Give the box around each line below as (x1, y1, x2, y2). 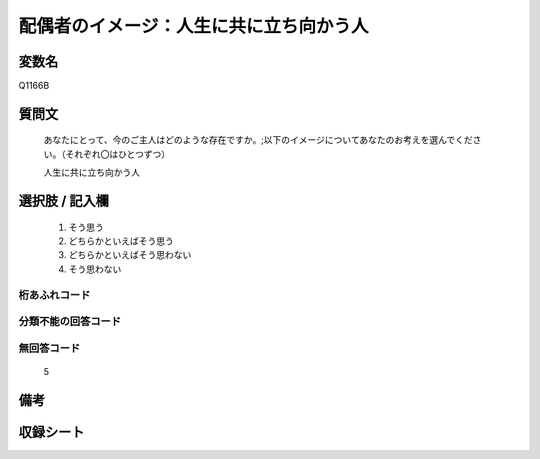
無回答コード (18, 341, 81, 355)
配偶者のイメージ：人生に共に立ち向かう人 (18, 15, 369, 37)
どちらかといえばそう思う (68, 235, 174, 247)
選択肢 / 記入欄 (18, 193, 110, 210)
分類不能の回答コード (18, 315, 122, 329)
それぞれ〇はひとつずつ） (65, 148, 171, 160)
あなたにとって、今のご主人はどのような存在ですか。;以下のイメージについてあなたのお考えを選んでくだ (43, 134, 474, 146)
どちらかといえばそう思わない (68, 249, 192, 261)
